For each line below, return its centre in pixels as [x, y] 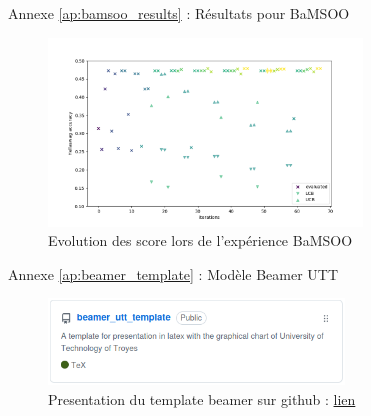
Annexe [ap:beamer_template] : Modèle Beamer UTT [173, 273]
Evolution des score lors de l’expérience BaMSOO [200, 240]
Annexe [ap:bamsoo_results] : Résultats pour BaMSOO [179, 13]
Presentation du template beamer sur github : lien [202, 399]
